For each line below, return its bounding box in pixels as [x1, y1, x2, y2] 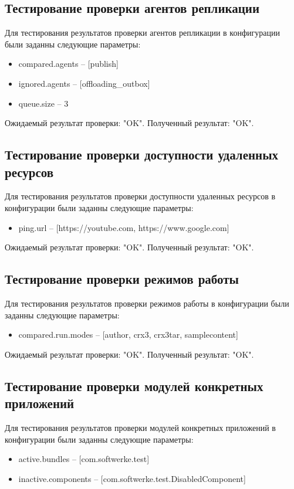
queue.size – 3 [18, 97, 69, 109]
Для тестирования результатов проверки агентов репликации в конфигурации [5, 26, 280, 39]
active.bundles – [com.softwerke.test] [18, 453, 150, 465]
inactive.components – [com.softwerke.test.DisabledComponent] [18, 472, 246, 484]
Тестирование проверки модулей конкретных [5, 376, 263, 395]
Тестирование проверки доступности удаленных [5, 145, 279, 164]
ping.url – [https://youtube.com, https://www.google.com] [18, 221, 229, 233]
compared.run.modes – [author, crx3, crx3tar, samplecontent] [18, 328, 238, 341]
